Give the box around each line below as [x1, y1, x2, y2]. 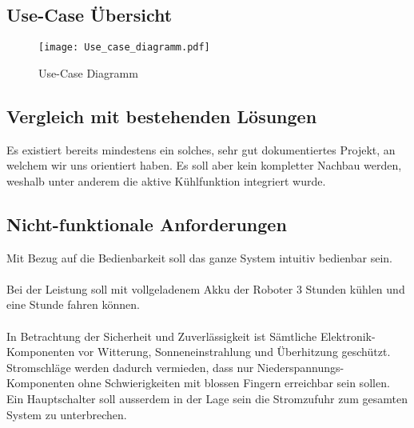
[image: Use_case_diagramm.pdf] [38, 42, 210, 54]
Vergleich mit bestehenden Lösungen [6, 103, 317, 128]
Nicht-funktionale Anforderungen [6, 211, 287, 236]
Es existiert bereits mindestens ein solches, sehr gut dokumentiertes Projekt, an [6, 141, 396, 158]
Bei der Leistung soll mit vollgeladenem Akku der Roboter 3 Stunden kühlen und [6, 280, 405, 297]
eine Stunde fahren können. [6, 296, 140, 313]
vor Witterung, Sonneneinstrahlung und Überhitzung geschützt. [78, 343, 391, 360]
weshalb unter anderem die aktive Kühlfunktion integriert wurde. [6, 172, 326, 189]
